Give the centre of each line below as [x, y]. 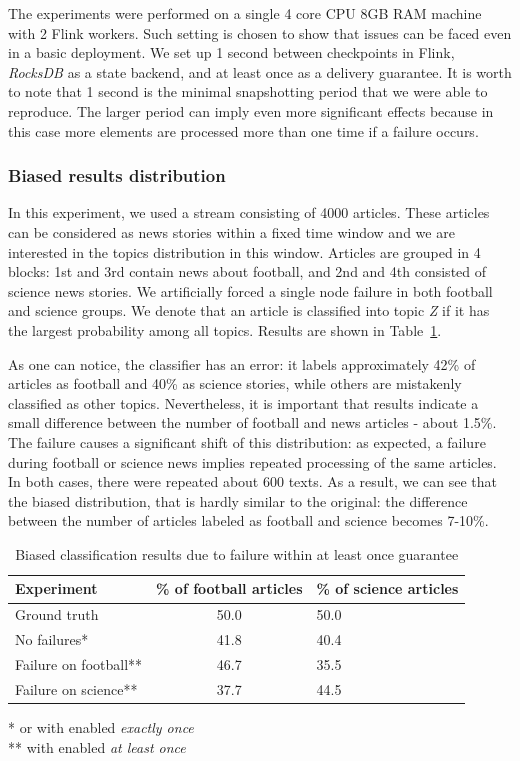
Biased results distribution [117, 175]
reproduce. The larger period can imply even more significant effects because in [251, 110]
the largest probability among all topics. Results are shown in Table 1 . [225, 329]
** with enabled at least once [97, 746]
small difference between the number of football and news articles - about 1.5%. [252, 422]
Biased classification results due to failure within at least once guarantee [237, 553]
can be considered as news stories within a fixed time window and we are [231, 231]
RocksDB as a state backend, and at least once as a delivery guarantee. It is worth [260, 71]
